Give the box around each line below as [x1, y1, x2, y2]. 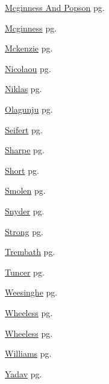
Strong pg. [5, 225, 43, 237]
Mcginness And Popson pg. [5, 1, 105, 13]
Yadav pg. [5, 367, 42, 380]
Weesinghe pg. [5, 286, 58, 299]
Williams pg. [5, 347, 52, 360]
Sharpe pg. [5, 144, 45, 156]
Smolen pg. [5, 184, 46, 197]
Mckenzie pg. [5, 42, 53, 55]
